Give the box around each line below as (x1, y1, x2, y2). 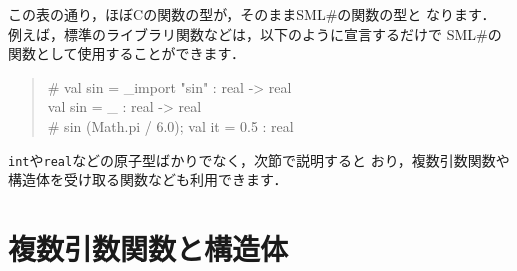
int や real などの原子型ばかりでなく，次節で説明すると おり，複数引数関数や (8, 149, 510, 170)
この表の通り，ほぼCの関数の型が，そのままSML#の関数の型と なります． (8, 4, 496, 24)
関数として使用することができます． (8, 43, 246, 64)
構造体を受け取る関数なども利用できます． (8, 169, 288, 190)
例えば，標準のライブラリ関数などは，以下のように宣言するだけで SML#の (8, 23, 502, 44)
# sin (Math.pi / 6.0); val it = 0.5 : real (47, 115, 294, 136)
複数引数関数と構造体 (8, 228, 289, 268)
